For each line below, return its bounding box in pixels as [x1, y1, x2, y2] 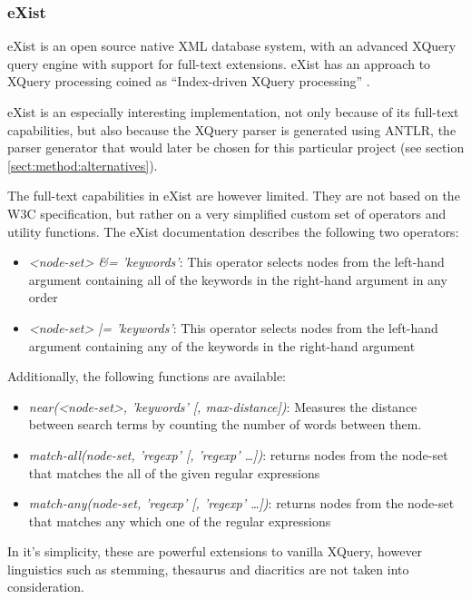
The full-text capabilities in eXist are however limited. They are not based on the [7, 186, 460, 205]
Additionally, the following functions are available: [7, 367, 287, 386]
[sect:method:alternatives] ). [7, 155, 158, 174]
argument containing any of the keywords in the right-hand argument [28, 336, 416, 355]
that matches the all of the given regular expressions [28, 463, 320, 482]
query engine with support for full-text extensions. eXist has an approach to [7, 54, 431, 73]
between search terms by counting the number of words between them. [28, 415, 422, 434]
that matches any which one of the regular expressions [28, 511, 331, 530]
